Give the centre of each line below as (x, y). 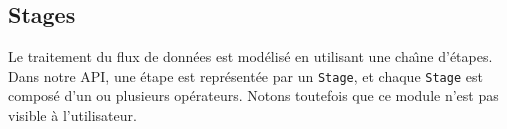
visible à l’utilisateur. (72, 115)
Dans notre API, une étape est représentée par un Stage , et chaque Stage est (245, 75)
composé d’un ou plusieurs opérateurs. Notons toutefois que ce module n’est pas (253, 95)
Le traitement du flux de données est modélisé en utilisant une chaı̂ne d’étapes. (250, 56)
